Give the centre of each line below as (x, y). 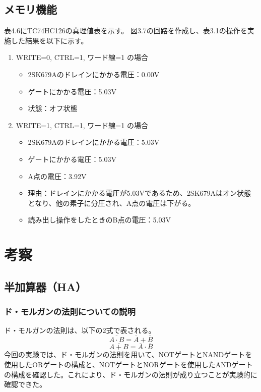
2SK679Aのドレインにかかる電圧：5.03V (94, 142)
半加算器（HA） (45, 286)
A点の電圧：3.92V (57, 176)
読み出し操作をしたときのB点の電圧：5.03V (99, 220)
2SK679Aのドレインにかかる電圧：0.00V (94, 74)
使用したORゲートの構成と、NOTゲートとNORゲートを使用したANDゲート (128, 364)
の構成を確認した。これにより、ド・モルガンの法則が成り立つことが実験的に (131, 374)
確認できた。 (25, 384)
